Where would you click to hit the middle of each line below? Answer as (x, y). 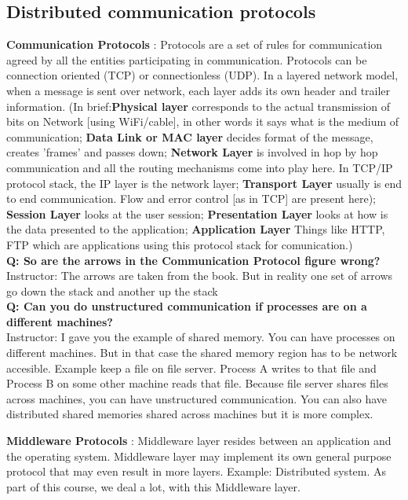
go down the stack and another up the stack (112, 290)
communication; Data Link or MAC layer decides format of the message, (190, 136)
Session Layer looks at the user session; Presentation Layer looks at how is (197, 213)
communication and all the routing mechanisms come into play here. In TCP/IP (200, 167)
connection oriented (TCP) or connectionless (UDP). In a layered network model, (202, 75)
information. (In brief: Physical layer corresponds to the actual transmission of (199, 106)
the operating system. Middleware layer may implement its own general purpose (199, 456)
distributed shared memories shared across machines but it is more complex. (190, 414)
